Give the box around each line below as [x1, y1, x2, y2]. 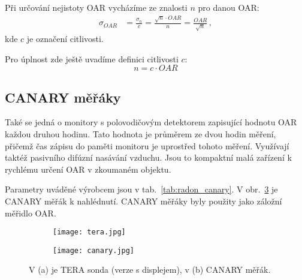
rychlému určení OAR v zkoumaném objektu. [5, 162, 171, 175]
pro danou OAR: [198, 1, 259, 13]
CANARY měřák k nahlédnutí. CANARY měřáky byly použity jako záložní [5, 194, 282, 207]
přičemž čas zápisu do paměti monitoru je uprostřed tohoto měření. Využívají [5, 139, 289, 152]
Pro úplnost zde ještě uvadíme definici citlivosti [5, 52, 179, 65]
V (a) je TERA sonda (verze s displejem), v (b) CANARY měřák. [29, 263, 271, 276]
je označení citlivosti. [26, 32, 104, 45]
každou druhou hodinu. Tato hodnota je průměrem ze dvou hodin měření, [5, 128, 276, 140]
